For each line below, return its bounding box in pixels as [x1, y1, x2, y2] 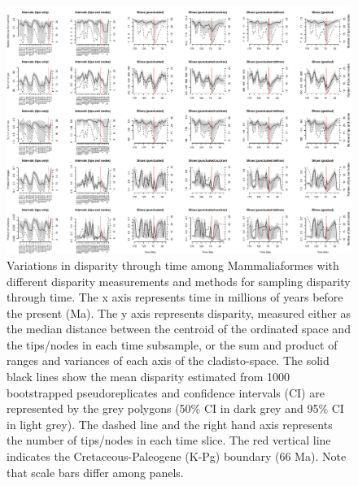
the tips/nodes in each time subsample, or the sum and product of [7, 336, 338, 353]
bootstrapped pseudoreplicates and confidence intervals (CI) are [7, 384, 325, 401]
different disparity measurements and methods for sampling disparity [7, 272, 351, 289]
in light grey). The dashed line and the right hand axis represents [7, 415, 333, 432]
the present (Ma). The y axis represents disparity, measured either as [7, 304, 351, 321]
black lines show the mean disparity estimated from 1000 [7, 368, 290, 385]
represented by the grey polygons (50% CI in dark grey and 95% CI [7, 400, 344, 417]
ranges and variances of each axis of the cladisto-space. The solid [7, 352, 330, 369]
